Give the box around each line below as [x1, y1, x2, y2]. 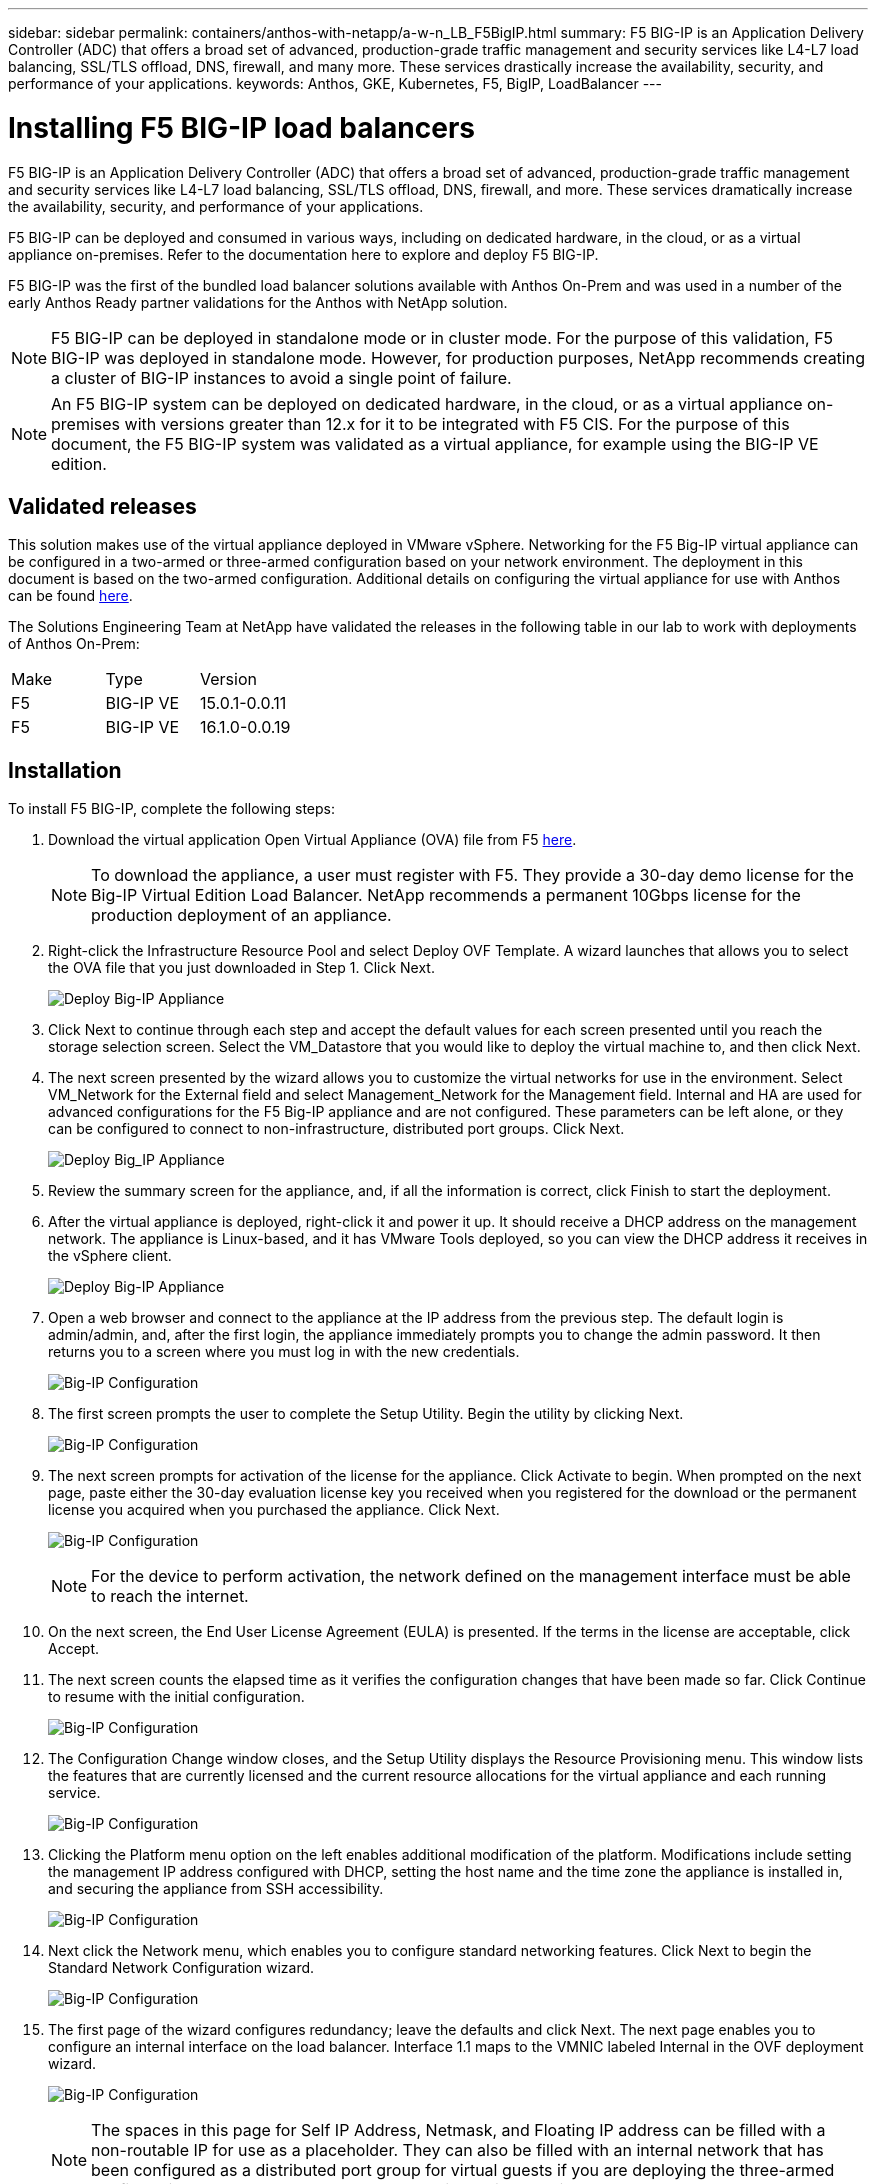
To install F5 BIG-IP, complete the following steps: [8, 800, 335, 818]
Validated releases [8, 493, 197, 519]
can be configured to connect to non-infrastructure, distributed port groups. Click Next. [48, 1120, 625, 1138]
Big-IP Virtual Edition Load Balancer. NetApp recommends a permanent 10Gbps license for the [91, 885, 801, 906]
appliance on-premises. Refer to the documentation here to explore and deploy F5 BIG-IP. [8, 245, 599, 263]
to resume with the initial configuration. [48, 1688, 305, 1706]
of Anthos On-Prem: [8, 635, 140, 653]
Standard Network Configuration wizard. [48, 1959, 315, 1977]
